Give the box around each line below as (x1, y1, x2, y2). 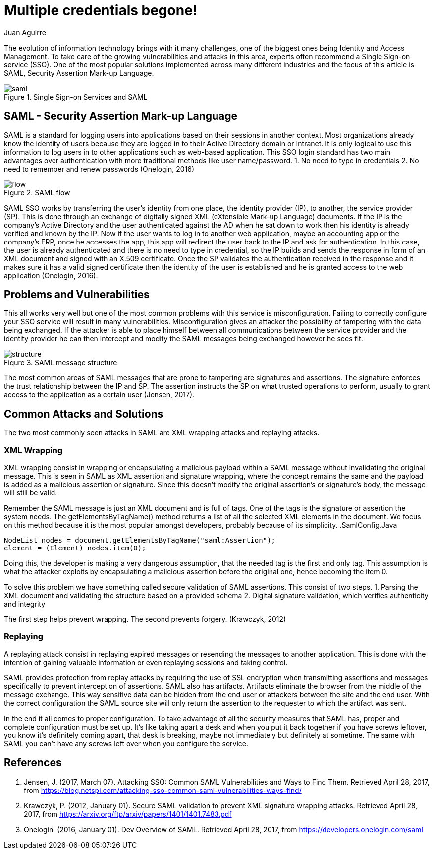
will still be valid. (4, 488, 57, 497)
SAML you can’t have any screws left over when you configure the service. (4, 739, 249, 748)
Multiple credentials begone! (4, 2, 198, 19)
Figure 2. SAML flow (4, 188, 70, 197)
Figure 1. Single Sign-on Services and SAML (4, 92, 148, 101)
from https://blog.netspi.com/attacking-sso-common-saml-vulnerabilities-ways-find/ (24, 786, 302, 794)
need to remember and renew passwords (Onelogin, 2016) (4, 164, 195, 173)
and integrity (4, 600, 46, 609)
